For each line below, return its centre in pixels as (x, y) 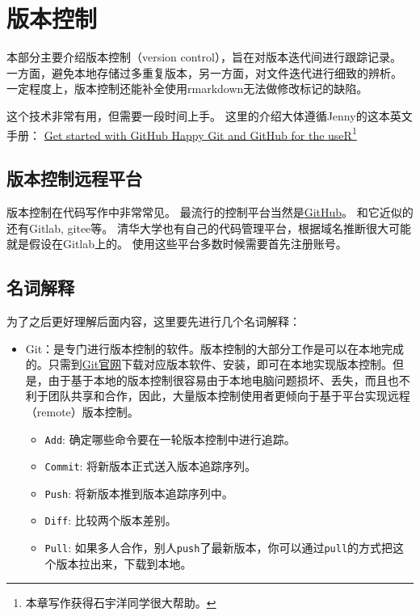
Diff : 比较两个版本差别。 (111, 520)
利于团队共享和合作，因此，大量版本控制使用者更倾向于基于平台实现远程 (218, 396)
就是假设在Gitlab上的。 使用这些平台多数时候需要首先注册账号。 (177, 244)
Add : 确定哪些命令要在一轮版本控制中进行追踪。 (170, 439)
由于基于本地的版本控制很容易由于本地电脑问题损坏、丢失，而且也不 (229, 380)
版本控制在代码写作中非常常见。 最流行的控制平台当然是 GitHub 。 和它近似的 (210, 211)
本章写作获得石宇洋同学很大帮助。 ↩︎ (121, 603)
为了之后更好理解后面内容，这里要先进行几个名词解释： (153, 321)
